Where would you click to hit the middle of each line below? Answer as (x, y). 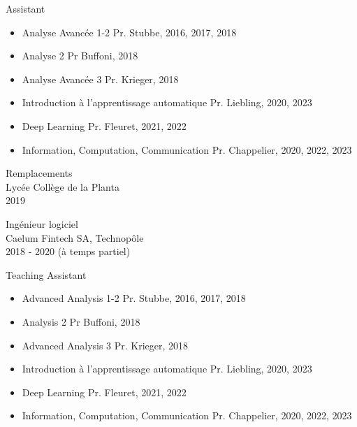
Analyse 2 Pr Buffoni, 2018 (80, 56)
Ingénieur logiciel (42, 223)
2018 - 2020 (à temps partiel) (68, 251)
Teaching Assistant (46, 274)
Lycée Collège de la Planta (63, 186)
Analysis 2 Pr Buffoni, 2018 (81, 321)
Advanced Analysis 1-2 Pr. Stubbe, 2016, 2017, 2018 (134, 298)
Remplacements (39, 173)
